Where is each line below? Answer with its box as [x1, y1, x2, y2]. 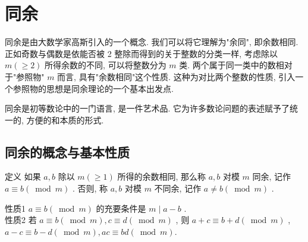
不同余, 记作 [154, 182, 202, 195]
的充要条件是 [96, 202, 146, 214]
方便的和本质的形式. [26, 113, 104, 126]
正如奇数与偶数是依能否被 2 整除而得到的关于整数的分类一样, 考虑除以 [5, 47, 278, 59]
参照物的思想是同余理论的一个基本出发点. [12, 82, 174, 94]
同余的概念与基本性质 [5, 142, 130, 161]
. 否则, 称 [72, 182, 108, 195]
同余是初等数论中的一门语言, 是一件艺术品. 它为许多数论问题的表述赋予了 [5, 102, 290, 114]
